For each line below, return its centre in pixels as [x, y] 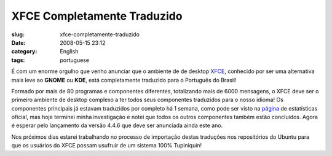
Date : [18, 42]
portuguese [74, 60]
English [69, 52]
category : [24, 52]
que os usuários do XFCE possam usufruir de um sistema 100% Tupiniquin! [107, 146]
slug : [18, 34]
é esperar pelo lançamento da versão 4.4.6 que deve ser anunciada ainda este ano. [117, 125]
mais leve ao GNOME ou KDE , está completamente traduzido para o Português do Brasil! [124, 80]
